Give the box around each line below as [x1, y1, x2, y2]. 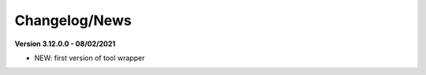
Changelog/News [14, 12, 132, 29]
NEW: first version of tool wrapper [34, 53, 145, 62]
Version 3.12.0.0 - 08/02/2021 [14, 39, 116, 48]
